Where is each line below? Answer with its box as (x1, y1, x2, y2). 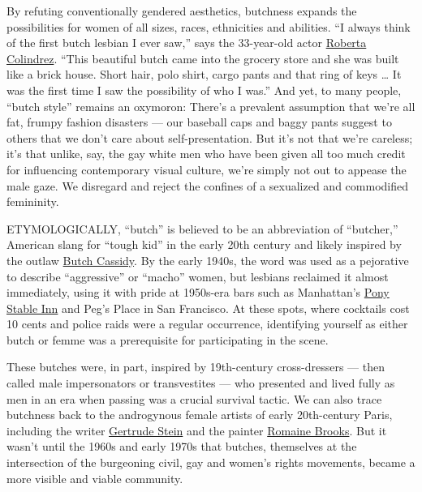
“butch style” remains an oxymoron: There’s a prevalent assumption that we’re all (6, 97, 416, 114)
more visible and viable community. (6, 469, 183, 486)
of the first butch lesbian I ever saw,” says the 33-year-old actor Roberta (6, 34, 367, 51)
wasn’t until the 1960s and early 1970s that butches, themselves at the (6, 438, 357, 455)
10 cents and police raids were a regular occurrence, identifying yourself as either (6, 315, 408, 332)
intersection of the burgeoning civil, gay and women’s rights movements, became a (6, 454, 416, 471)
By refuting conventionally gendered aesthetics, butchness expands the (6, 2, 357, 19)
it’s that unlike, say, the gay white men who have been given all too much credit (6, 145, 406, 162)
